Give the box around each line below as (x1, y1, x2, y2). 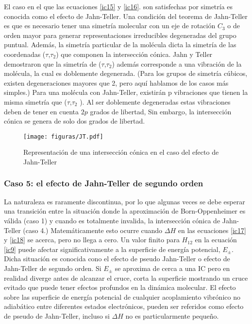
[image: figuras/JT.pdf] (23, 133, 103, 140)
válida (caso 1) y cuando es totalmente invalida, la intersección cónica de (4, 215, 220, 225)
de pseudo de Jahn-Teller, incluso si (4, 310, 110, 321)
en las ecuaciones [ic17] (178, 225, 246, 235)
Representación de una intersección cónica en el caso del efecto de (23, 147, 219, 157)
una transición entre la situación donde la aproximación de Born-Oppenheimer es (4, 206, 246, 216)
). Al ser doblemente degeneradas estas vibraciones (80, 96, 231, 107)
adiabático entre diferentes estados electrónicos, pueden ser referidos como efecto (4, 301, 244, 311)
